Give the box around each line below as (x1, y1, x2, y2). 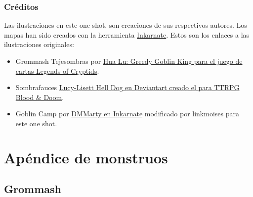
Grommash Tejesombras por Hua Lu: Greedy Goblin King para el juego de (15, 56, 243, 66)
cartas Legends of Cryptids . (15, 65, 99, 76)
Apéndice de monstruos (4, 147, 168, 167)
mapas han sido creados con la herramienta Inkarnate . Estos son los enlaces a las (4, 29, 250, 40)
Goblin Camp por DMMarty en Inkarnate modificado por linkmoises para (15, 108, 239, 119)
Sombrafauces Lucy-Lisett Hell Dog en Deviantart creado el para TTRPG (15, 82, 240, 93)
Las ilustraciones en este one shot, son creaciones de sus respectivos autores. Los (4, 20, 247, 30)
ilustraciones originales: (4, 39, 74, 49)
